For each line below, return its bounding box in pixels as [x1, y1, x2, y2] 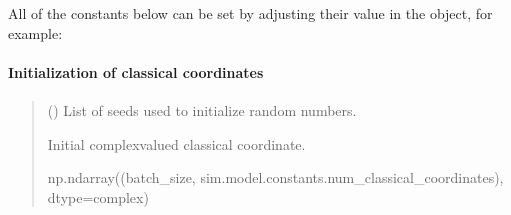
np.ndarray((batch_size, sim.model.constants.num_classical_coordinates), [47, 167, 504, 188]
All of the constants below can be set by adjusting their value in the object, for [8, 3, 493, 23]
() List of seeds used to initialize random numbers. [47, 99, 357, 120]
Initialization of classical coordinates [8, 61, 264, 82]
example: [8, 22, 63, 43]
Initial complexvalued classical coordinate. [47, 133, 306, 154]
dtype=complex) [47, 186, 149, 207]
